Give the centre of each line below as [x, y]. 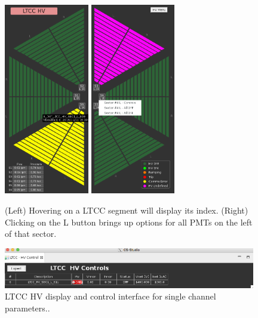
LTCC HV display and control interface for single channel [110, 296]
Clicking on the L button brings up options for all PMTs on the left [129, 222]
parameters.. [27, 308]
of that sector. [31, 234]
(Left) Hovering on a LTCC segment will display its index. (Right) [127, 210]
